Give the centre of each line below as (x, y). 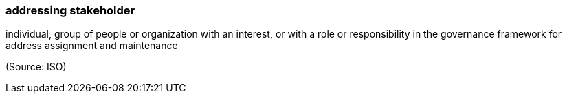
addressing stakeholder (70, 10)
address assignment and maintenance (92, 46)
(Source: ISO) (36, 67)
